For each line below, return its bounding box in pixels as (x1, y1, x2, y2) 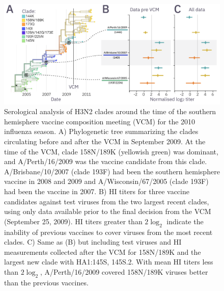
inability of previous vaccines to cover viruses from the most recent (4, 226, 213, 237)
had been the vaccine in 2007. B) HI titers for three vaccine (4, 186, 189, 197)
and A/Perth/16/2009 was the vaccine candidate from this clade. (4, 156, 207, 167)
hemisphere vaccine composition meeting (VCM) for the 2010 (4, 116, 195, 126)
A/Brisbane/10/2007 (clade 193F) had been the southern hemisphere (4, 166, 220, 176)
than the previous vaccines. (4, 277, 89, 287)
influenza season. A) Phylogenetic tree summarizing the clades (4, 126, 199, 137)
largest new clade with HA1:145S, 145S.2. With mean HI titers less (4, 256, 213, 267)
